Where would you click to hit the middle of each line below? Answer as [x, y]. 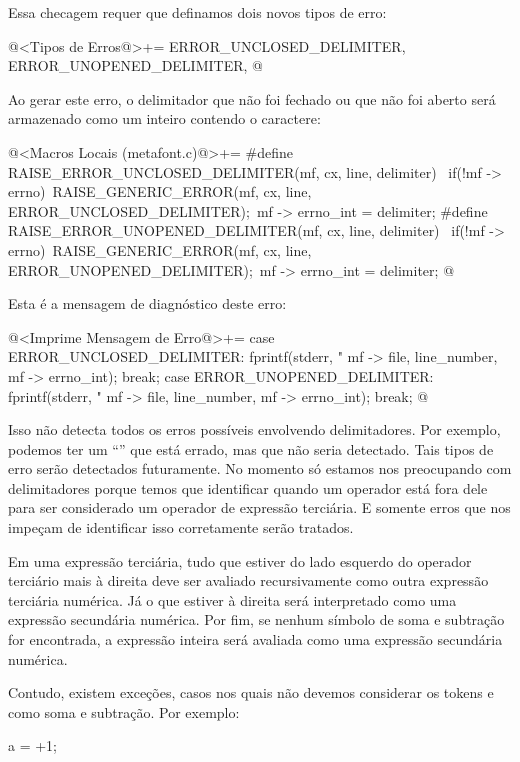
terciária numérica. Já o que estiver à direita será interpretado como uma [232, 599]
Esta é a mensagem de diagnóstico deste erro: [147, 303]
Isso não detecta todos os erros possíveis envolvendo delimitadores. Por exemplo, [254, 429]
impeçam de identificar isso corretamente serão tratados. [181, 527]
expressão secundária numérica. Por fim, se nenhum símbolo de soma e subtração [256, 619]
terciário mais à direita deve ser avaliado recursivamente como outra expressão [248, 580]
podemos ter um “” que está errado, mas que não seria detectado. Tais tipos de [251, 448]
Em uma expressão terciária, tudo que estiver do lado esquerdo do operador [240, 560]
